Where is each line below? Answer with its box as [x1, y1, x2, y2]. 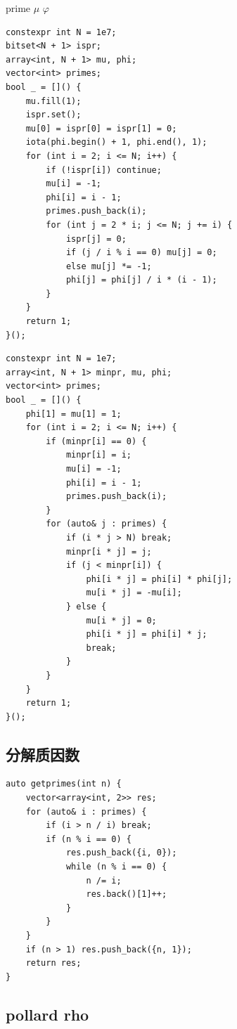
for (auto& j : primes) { [46, 519, 167, 529]
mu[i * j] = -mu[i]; [86, 588, 182, 598]
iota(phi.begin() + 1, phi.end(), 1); [25, 137, 207, 148]
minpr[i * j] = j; [65, 546, 152, 557]
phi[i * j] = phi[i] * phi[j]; [86, 574, 233, 584]
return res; [25, 958, 82, 969]
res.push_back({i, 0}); [65, 848, 177, 858]
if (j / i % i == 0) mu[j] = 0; [65, 247, 217, 258]
